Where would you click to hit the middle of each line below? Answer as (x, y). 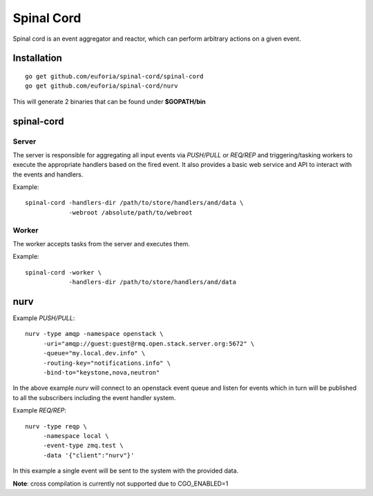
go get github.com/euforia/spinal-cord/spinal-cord (114, 76)
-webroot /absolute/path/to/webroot (131, 212)
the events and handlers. (48, 174)
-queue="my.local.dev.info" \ (94, 353)
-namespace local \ (76, 436)
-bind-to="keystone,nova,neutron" (102, 373)
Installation (37, 58)
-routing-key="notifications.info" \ (107, 363)
